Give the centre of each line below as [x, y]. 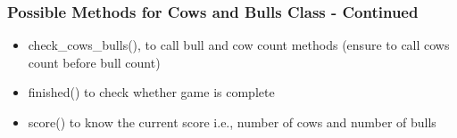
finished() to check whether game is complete [151, 92]
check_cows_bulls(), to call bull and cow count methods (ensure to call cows [239, 45]
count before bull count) [94, 62]
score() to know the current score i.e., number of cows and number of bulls [232, 122]
